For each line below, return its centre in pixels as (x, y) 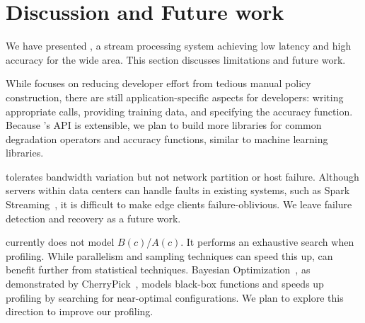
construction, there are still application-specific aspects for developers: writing (175, 97)
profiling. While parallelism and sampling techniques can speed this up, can (169, 255)
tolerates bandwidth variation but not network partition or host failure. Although (182, 176)
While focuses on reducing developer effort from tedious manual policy (158, 83)
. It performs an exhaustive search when (267, 242)
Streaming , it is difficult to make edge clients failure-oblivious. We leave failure (179, 204)
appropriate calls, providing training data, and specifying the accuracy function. (179, 111)
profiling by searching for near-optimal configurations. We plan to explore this (175, 297)
